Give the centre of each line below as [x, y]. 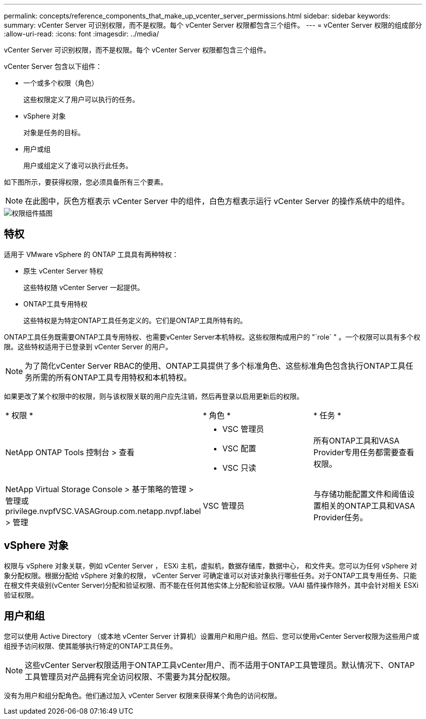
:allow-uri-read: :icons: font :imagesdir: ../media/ [81, 34]
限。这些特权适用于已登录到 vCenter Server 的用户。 [88, 346]
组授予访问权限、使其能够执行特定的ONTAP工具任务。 [90, 646]
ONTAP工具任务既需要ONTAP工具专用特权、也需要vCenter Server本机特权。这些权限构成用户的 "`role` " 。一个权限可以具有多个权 [212, 337]
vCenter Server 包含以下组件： [53, 66]
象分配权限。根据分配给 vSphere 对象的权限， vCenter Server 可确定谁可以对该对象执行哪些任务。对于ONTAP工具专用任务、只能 [210, 575]
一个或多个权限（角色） [61, 83]
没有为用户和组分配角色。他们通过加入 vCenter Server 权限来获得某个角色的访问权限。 [142, 695]
